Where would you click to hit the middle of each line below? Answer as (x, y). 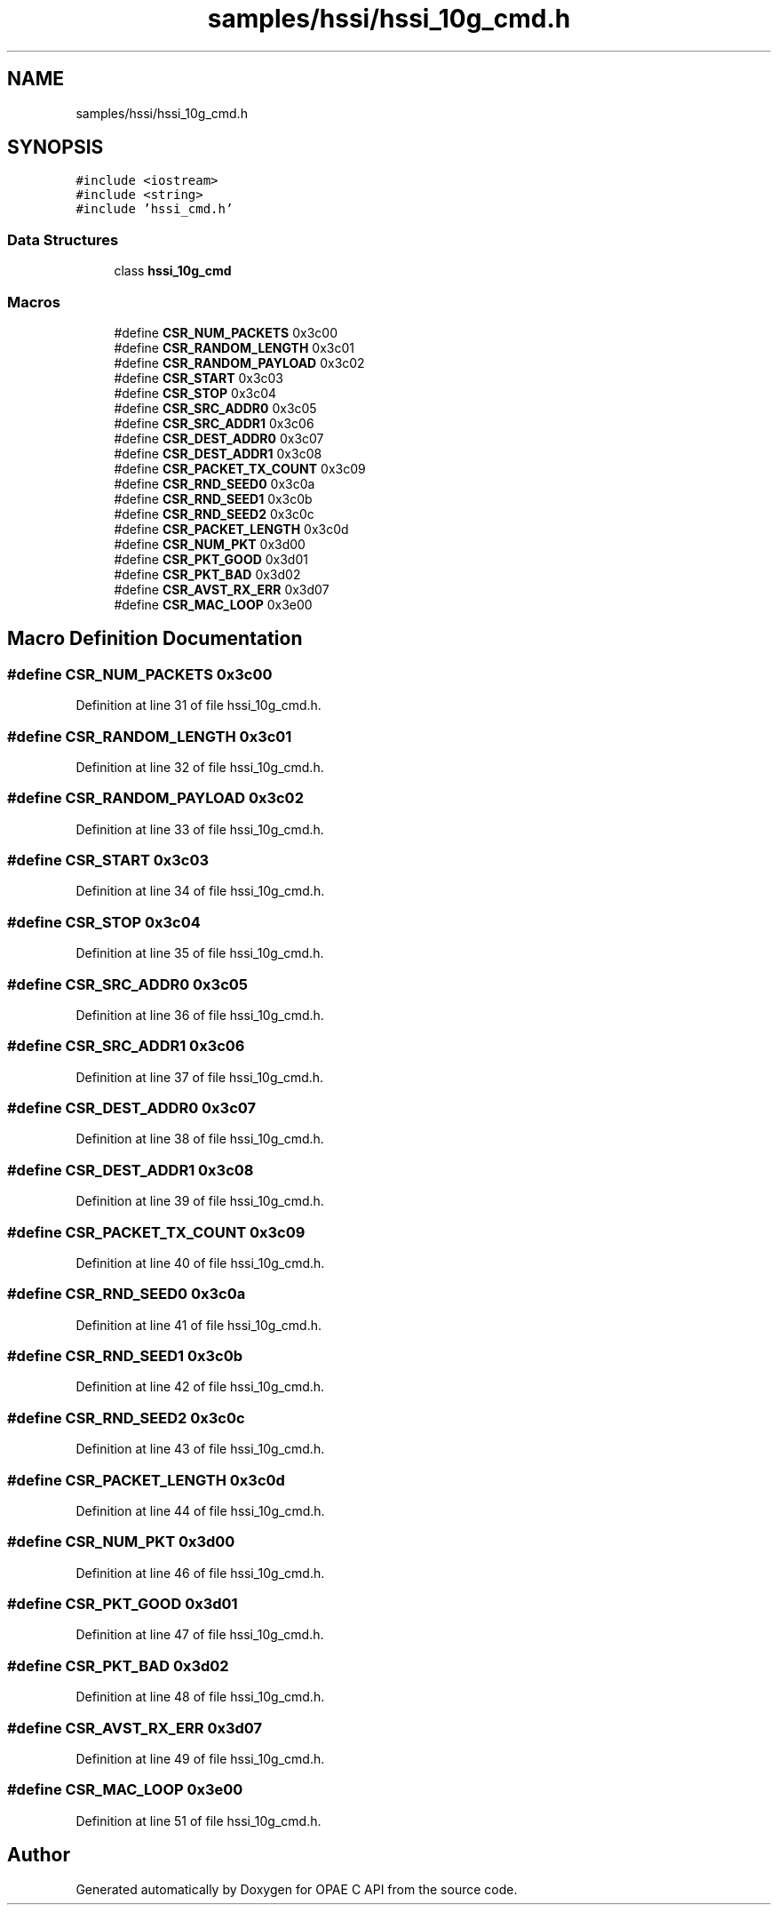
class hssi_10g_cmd (173, 271)
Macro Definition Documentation (155, 639)
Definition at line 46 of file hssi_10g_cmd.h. (200, 1573)
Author (39, 1855)
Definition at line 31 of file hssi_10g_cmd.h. (198, 705)
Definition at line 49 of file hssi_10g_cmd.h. (200, 1758)
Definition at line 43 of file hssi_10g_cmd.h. (200, 1449)
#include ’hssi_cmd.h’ (155, 209)
